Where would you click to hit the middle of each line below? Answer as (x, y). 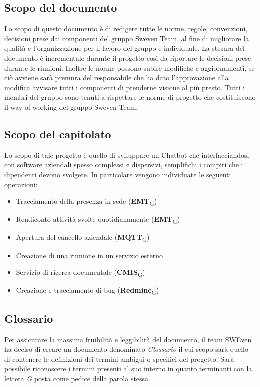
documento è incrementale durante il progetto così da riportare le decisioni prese (128, 57)
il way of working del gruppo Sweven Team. (71, 106)
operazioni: (21, 184)
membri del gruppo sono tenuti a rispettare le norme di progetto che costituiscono (130, 97)
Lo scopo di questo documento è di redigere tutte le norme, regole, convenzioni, (126, 28)
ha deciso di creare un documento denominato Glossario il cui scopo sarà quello (126, 349)
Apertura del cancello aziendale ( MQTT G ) (83, 238)
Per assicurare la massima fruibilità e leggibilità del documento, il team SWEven (128, 339)
